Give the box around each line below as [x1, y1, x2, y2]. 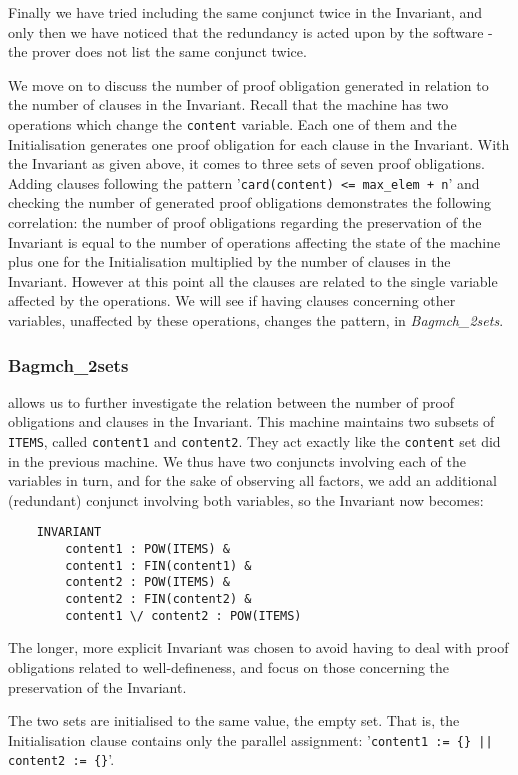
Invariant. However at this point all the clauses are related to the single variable [8, 270, 498, 291]
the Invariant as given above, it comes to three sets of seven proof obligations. [8, 153, 485, 174]
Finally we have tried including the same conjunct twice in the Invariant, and [8, 2, 483, 22]
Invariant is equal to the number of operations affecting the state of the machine [8, 231, 501, 252]
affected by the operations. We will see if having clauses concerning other [8, 290, 456, 311]
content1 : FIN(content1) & [65, 558, 252, 573]
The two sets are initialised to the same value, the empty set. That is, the [8, 710, 460, 731]
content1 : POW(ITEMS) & [65, 542, 230, 557]
